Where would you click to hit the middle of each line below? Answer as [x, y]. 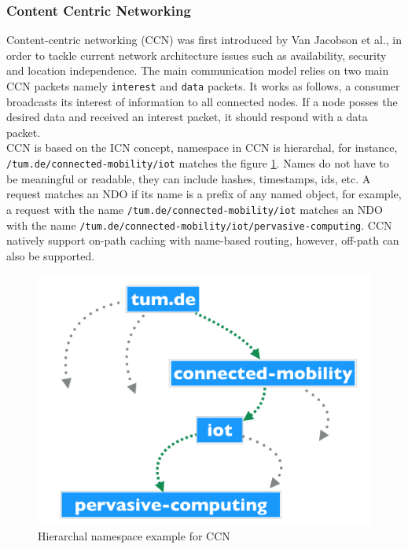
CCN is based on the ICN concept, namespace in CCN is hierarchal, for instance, [202, 147]
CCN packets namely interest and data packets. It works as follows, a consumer [203, 86]
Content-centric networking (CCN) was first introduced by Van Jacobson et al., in [204, 40]
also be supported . [51, 255]
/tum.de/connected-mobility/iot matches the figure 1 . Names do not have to [198, 163]
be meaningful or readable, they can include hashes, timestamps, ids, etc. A [189, 178]
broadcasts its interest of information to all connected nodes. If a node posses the [202, 101]
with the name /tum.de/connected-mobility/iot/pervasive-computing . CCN [199, 225]
